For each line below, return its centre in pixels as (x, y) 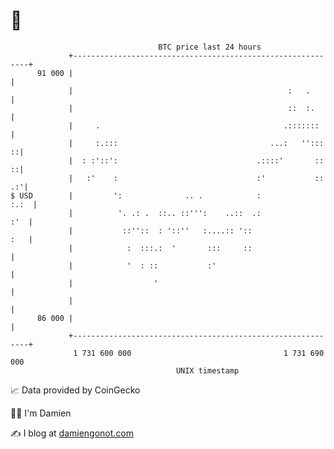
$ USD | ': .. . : (136, 195)
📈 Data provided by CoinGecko (75, 390)
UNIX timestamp (207, 370)
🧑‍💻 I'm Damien (41, 413)
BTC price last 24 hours (210, 47)
